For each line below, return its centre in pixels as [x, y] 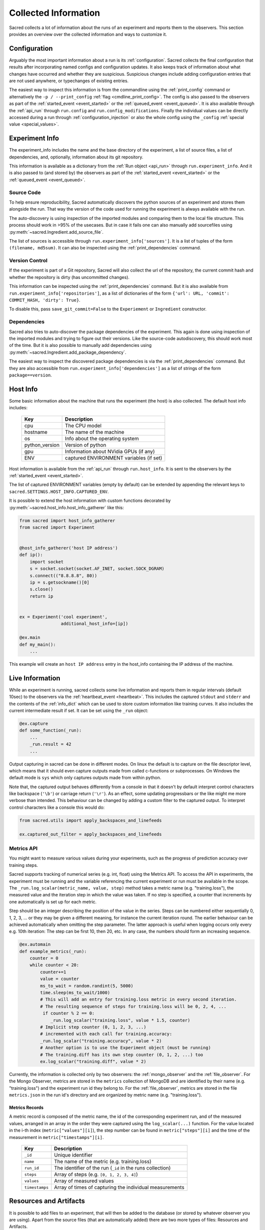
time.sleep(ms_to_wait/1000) [75, 993]
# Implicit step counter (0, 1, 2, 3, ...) [93, 1027]
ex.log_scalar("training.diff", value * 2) [93, 1061]
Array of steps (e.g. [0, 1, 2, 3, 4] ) [96, 1174]
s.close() [41, 589]
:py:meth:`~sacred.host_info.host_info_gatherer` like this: [66, 507]
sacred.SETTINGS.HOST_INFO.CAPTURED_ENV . [59, 492]
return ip [41, 596]
